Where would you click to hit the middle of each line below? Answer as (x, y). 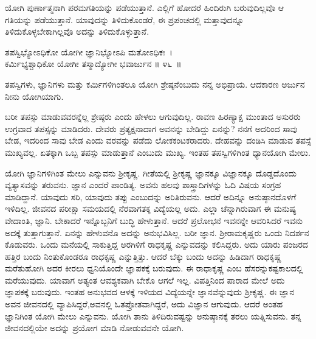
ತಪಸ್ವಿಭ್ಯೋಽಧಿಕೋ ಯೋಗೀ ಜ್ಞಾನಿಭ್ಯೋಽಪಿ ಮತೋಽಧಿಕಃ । (89, 51)
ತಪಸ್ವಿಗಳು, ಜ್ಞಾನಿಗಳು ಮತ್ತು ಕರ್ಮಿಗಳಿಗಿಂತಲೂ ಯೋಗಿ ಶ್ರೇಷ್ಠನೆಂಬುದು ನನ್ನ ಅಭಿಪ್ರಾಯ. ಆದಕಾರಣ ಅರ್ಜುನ (155, 84)
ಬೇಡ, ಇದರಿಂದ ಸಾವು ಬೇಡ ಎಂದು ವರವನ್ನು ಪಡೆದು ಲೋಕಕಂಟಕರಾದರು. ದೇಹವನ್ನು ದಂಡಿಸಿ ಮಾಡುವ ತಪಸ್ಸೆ (158, 140)
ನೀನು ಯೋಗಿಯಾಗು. (34, 96)
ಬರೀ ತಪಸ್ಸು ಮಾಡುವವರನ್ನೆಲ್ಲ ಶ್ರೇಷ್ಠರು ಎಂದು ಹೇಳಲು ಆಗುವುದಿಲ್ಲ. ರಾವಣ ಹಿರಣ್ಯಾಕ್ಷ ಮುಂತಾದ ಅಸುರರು (153, 117)
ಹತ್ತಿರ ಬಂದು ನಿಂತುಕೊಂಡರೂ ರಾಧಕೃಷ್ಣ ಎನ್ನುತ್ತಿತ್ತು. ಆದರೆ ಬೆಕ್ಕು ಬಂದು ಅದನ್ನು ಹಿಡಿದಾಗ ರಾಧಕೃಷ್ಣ (143, 256)
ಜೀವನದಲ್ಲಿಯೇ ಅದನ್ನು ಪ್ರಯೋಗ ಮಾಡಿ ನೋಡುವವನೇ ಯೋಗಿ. (94, 328)
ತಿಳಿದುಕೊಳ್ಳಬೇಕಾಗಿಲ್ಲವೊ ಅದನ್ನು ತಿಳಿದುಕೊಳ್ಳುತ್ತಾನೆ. (77, 31)
